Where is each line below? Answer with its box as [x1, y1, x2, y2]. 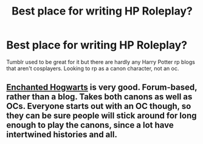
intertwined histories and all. [6, 129, 117, 140]
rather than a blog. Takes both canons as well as [6, 92, 193, 102]
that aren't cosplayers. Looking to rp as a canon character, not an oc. [6, 65, 179, 72]
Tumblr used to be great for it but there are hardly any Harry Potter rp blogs [6, 58, 196, 65]
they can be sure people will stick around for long [6, 111, 197, 121]
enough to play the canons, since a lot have [6, 120, 174, 131]
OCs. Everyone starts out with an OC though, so [6, 101, 191, 111]
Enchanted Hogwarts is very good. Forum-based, [6, 82, 198, 93]
